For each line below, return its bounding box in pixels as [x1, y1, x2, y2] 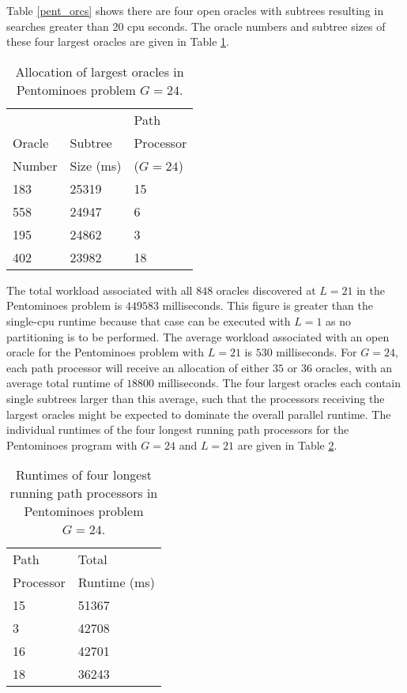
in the [356, 281, 385, 298]
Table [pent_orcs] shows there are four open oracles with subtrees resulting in [6, 2, 384, 18]
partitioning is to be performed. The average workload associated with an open [6, 328, 390, 345]
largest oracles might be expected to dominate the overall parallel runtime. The [6, 405, 391, 422]
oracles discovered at [216, 281, 316, 298]
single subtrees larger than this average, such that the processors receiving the [6, 390, 385, 406]
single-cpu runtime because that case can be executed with [6, 312, 291, 329]
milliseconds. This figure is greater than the [162, 297, 373, 314]
